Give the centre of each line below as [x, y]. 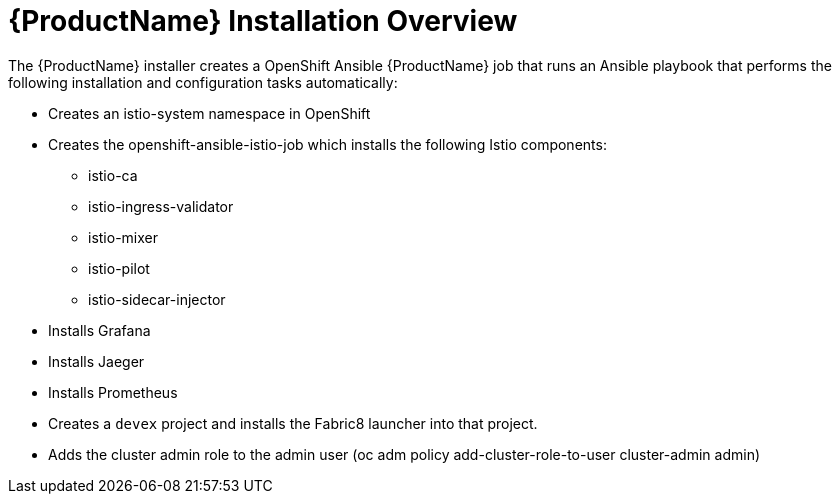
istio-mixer [123, 237]
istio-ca [113, 175]
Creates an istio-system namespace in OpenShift [209, 113]
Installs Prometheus [113, 392]
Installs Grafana [99, 330]
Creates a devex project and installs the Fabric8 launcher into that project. [293, 423]
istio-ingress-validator [161, 206]
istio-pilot [119, 268]
